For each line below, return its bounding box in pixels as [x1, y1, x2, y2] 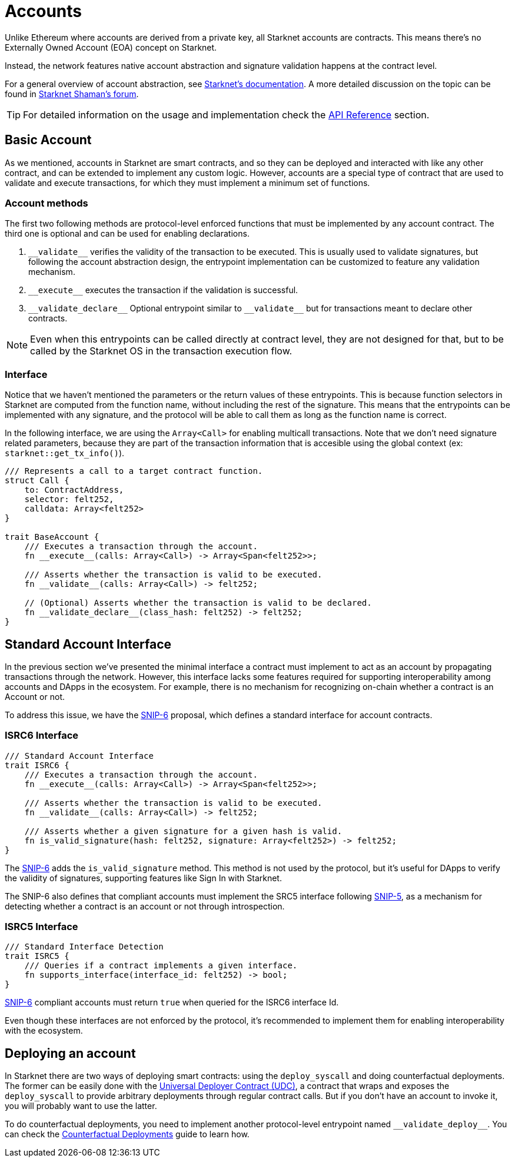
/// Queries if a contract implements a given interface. [24, 961, 298, 971]
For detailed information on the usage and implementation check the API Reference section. [23, 108, 430, 121]
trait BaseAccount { [5, 532, 99, 542]
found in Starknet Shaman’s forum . [5, 88, 139, 99]
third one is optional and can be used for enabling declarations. [5, 228, 250, 239]
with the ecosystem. [5, 1025, 83, 1036]
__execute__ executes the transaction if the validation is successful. [28, 285, 298, 296]
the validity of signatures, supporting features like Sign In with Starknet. [5, 872, 282, 883]
